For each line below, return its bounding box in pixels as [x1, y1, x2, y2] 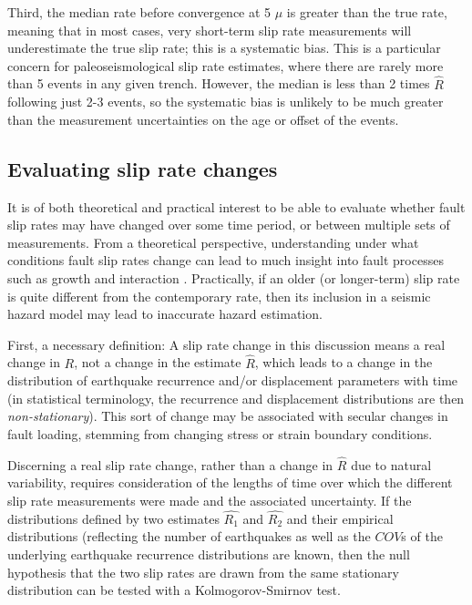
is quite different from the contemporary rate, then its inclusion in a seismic [7, 286, 431, 305]
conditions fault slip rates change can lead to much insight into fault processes [7, 251, 444, 270]
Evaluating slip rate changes [7, 154, 278, 182]
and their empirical [286, 508, 394, 528]
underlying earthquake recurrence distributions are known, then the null [7, 544, 410, 563]
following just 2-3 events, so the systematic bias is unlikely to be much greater [7, 92, 444, 111]
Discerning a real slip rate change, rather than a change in [7, 455, 333, 474]
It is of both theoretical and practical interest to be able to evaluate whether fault [7, 197, 466, 216]
